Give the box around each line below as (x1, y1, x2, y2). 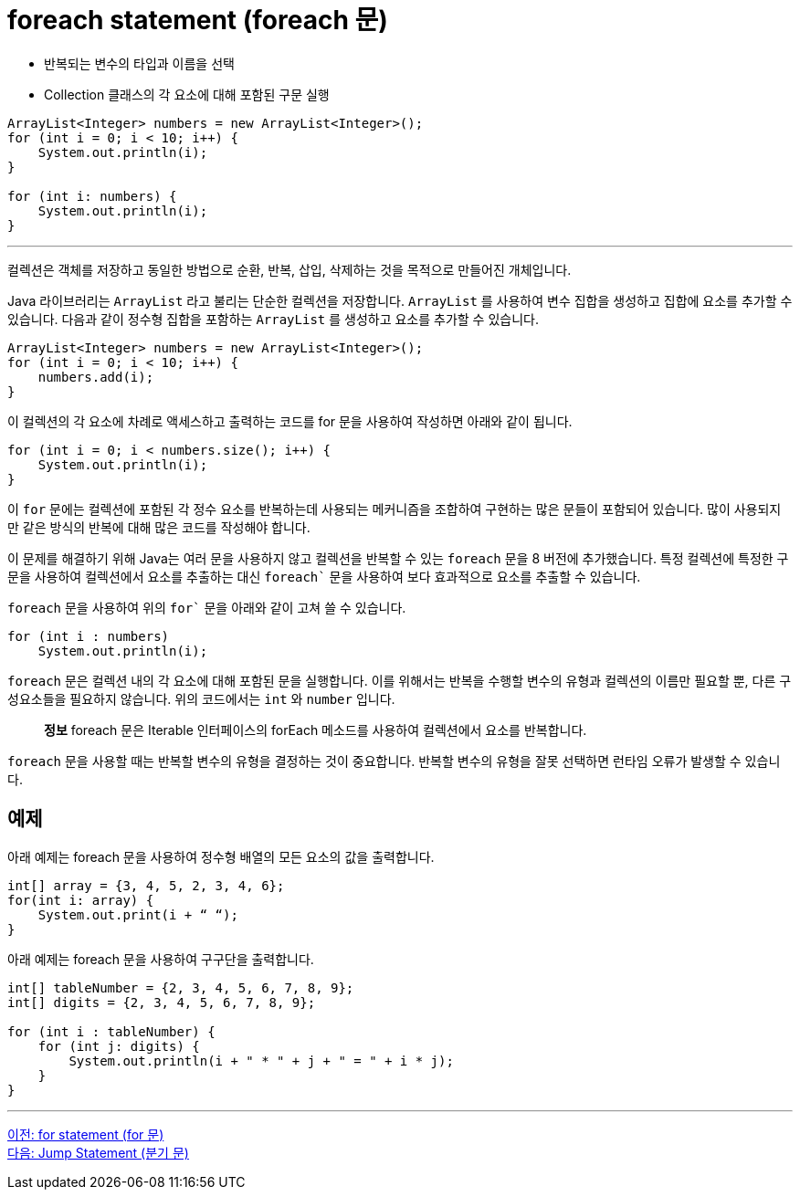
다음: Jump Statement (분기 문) (7, 1144, 189, 1160)
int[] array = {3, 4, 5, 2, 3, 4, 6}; (7, 877, 285, 893)
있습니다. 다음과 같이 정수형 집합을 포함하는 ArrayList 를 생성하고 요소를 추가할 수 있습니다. (7, 310, 539, 327)
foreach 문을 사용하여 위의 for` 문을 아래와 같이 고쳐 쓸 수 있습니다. (7, 599, 406, 615)
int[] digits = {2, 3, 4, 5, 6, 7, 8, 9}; (7, 994, 316, 1010)
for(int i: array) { (7, 892, 154, 908)
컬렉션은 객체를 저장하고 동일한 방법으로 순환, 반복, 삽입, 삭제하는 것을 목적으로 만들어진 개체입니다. (7, 261, 572, 278)
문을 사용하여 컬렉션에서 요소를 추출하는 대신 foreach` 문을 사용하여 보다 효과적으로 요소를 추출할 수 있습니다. (7, 568, 641, 584)
